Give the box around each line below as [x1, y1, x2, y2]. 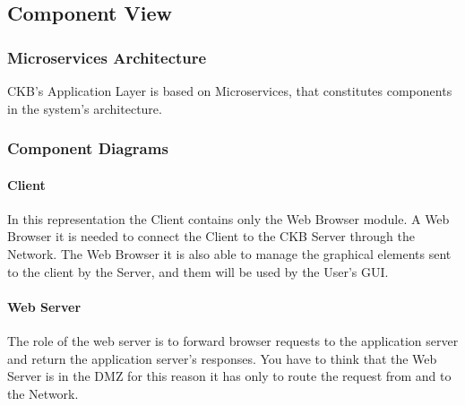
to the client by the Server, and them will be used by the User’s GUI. [7, 262, 389, 281]
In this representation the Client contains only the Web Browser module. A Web [7, 209, 450, 228]
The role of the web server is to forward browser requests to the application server [7, 332, 459, 350]
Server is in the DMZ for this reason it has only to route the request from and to [7, 367, 452, 385]
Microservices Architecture [7, 46, 207, 68]
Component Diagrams [7, 137, 168, 160]
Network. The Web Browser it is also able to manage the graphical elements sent [7, 245, 452, 263]
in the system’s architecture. [7, 99, 162, 117]
